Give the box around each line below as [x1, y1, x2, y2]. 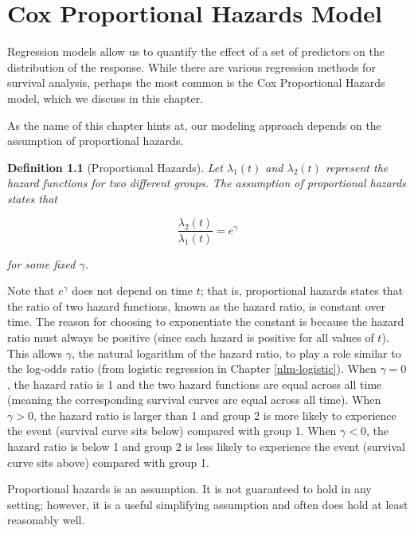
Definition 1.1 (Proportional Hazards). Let [7, 159, 223, 175]
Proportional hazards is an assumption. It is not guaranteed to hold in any [7, 480, 372, 497]
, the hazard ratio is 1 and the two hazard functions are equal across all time [7, 375, 382, 392]
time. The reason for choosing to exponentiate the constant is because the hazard [7, 313, 404, 330]
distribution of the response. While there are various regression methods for [7, 58, 376, 75]
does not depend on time [72, 282, 193, 299]
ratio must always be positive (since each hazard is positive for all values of [7, 328, 374, 345]
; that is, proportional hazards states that [200, 282, 404, 299]
